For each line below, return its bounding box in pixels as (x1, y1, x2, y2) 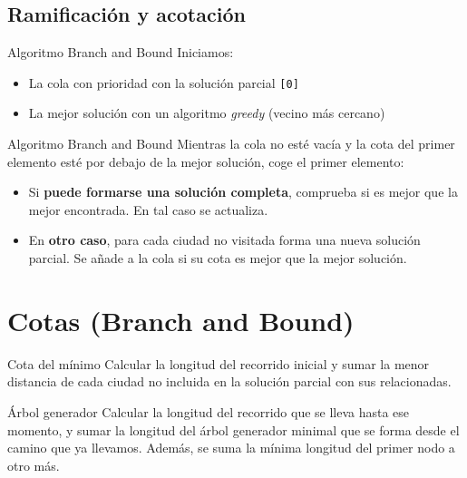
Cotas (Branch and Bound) (7, 301, 355, 338)
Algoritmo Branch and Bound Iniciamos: (7, 43, 234, 62)
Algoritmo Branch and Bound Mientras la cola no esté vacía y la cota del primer (7, 134, 455, 153)
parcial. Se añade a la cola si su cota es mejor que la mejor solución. (28, 249, 407, 268)
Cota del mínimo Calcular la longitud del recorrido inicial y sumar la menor (7, 354, 430, 373)
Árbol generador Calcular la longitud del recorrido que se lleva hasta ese (7, 402, 410, 421)
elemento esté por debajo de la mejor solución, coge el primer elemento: (7, 151, 404, 171)
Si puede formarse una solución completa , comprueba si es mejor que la (28, 182, 458, 201)
